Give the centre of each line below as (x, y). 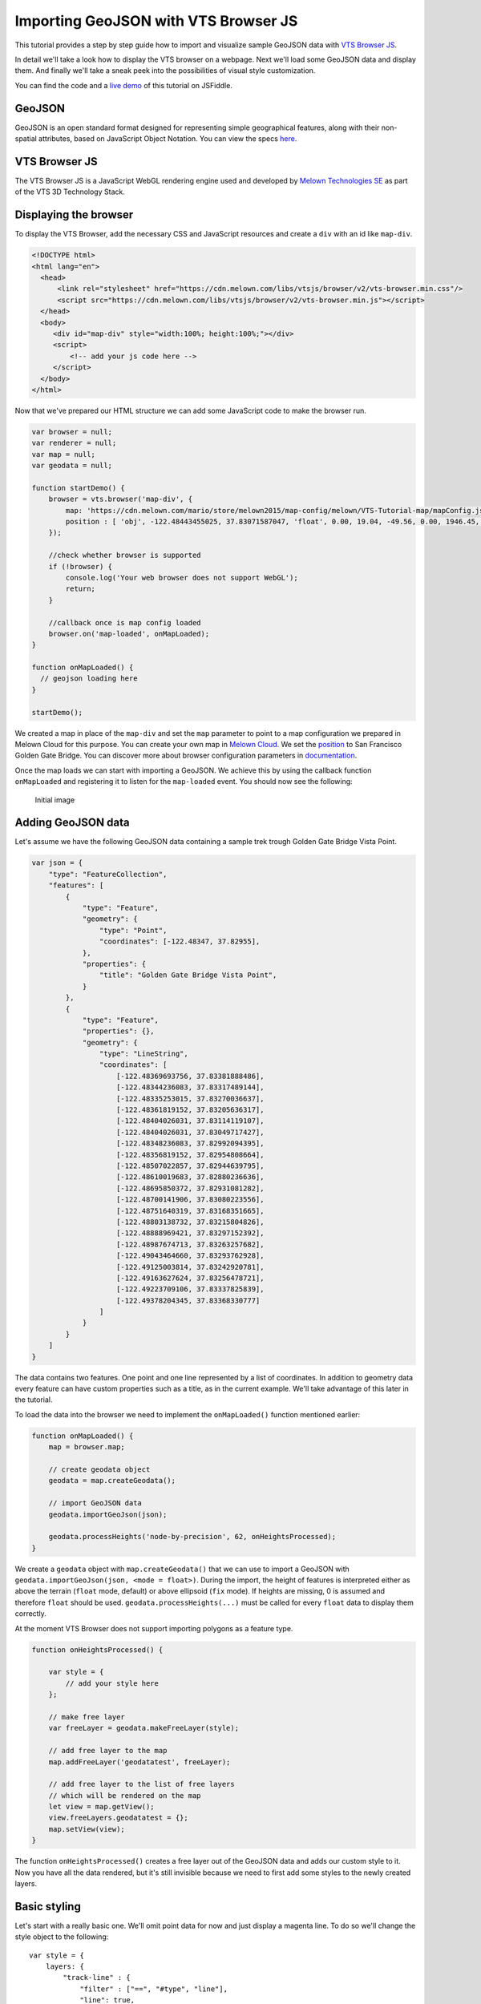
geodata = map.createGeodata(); (112, 1481)
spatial (26, 139)
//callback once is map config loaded (125, 622)
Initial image (55, 800)
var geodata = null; (72, 466)
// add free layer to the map (108, 1751)
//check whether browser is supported (125, 556)
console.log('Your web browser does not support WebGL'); (182, 578)
